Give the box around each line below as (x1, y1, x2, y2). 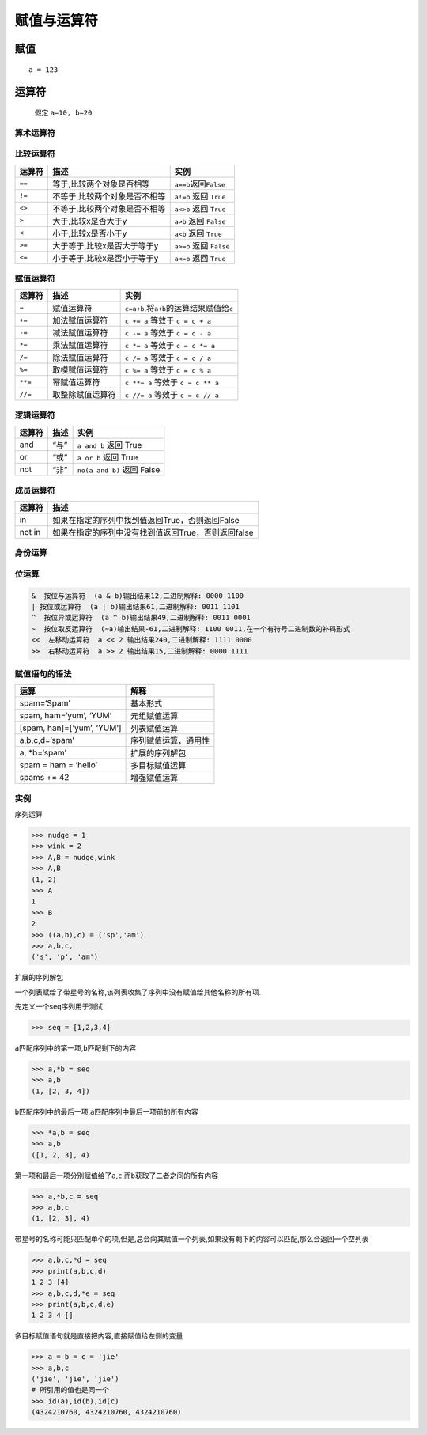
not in (19, 526, 41, 537)
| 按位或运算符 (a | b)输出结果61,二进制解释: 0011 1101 (31, 602, 240, 611)
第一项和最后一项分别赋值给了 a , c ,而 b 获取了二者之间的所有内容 (14, 1171, 219, 1180)
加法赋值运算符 (52, 315, 108, 326)
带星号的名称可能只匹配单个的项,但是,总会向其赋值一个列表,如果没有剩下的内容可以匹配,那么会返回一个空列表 (14, 1234, 369, 1244)
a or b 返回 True (77, 452, 138, 463)
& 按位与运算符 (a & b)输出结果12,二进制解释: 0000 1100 (31, 591, 244, 600)
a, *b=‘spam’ (19, 748, 67, 759)
